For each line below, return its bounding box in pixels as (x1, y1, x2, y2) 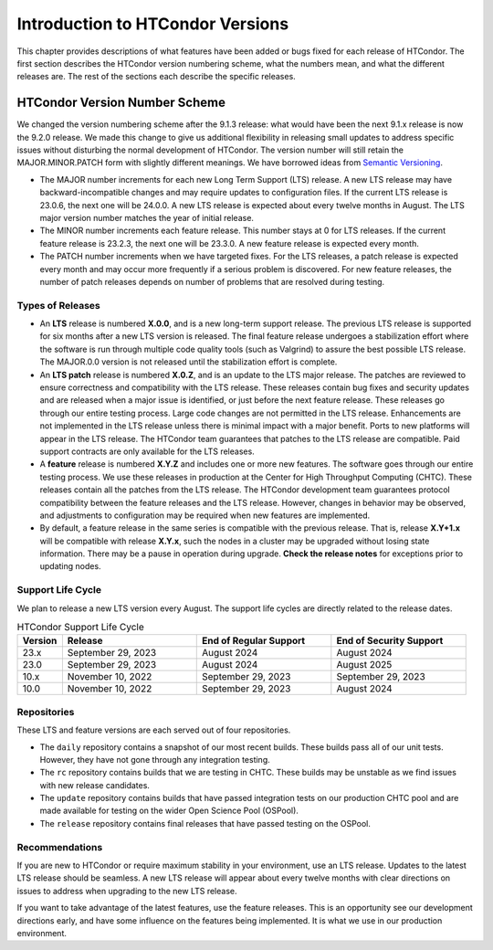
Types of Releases (16, 299, 100, 311)
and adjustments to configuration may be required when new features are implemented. (39, 510, 370, 521)
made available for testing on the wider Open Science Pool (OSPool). (39, 805, 299, 817)
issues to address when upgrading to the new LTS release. (16, 885, 237, 896)
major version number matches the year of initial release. (39, 212, 255, 223)
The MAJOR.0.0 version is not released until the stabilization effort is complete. (39, 356, 338, 367)
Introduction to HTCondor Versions (16, 14, 289, 34)
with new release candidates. (39, 779, 151, 790)
